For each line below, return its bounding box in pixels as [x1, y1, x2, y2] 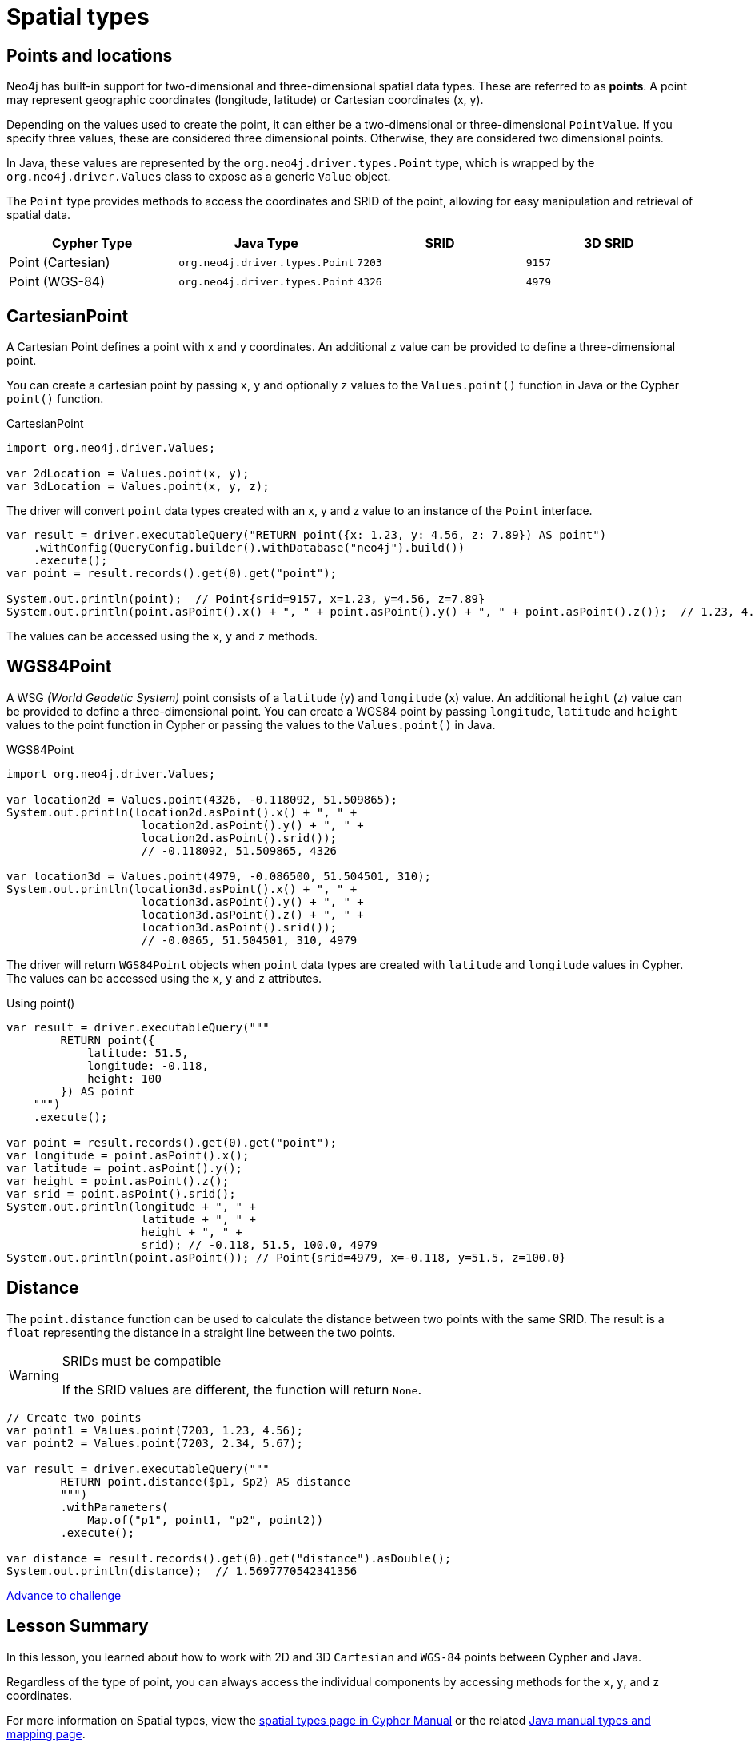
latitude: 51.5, [87, 1046, 189, 1059]
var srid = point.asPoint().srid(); [6, 1187, 236, 1200]
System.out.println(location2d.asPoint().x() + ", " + [6, 805, 358, 819]
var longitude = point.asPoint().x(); [6, 1148, 250, 1162]
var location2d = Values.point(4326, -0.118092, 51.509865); [6, 792, 397, 806]
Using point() [6, 995, 75, 1010]
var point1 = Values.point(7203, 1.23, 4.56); [6, 1423, 303, 1437]
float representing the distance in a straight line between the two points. [6, 1325, 396, 1339]
